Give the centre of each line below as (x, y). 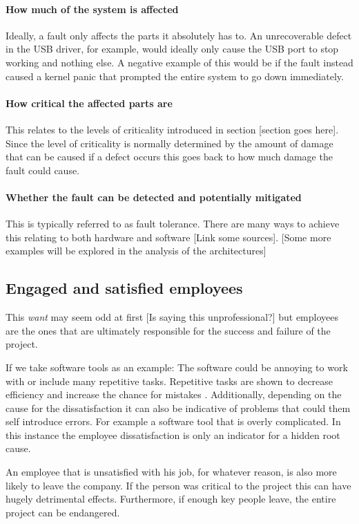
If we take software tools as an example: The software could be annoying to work (177, 367)
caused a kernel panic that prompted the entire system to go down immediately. (175, 76)
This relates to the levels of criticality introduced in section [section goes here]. (172, 129)
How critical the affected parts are (89, 103)
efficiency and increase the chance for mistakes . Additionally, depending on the (174, 394)
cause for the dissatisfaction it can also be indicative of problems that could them (178, 408)
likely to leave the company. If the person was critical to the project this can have (178, 485)
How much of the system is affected (92, 9)
